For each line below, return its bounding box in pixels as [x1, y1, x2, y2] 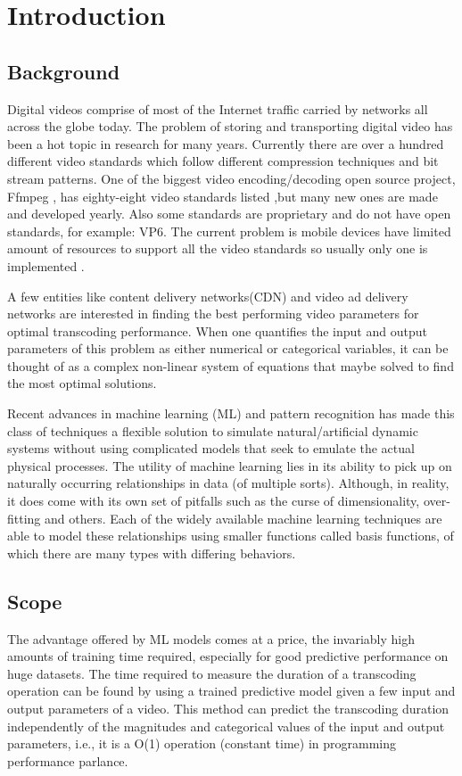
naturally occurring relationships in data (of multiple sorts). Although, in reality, [7, 474, 450, 492]
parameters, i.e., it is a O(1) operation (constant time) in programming [7, 734, 396, 753]
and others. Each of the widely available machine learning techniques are [45, 508, 442, 527]
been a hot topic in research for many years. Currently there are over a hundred [7, 134, 444, 153]
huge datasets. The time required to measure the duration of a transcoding [7, 664, 417, 682]
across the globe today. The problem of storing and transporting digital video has [7, 117, 453, 136]
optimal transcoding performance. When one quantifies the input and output [7, 321, 427, 340]
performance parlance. [7, 751, 128, 770]
